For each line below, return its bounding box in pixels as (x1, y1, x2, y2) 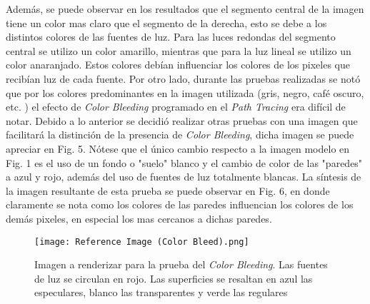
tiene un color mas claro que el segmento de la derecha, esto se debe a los (6, 15, 327, 30)
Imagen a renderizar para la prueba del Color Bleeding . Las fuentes (34, 257, 328, 272)
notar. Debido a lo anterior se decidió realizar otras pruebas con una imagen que (6, 113, 358, 128)
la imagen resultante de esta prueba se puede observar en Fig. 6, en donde (6, 183, 330, 198)
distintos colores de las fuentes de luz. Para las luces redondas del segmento (6, 29, 336, 44)
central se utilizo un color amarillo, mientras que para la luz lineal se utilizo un (6, 43, 351, 58)
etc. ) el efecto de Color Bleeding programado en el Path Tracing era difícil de (6, 99, 346, 114)
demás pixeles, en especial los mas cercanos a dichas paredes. (6, 211, 272, 226)
